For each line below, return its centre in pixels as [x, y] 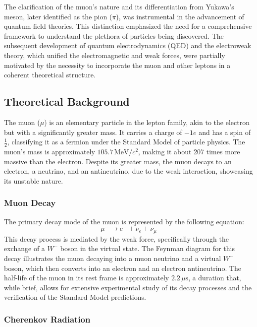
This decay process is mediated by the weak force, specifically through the [116, 238]
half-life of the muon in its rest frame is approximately [87, 278]
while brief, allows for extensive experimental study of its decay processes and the [128, 287]
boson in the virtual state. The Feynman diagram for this [147, 248]
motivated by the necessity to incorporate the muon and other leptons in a [117, 65]
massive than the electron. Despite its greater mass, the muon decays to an [118, 161]
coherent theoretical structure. [50, 75]
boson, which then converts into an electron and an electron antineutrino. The [123, 268]
